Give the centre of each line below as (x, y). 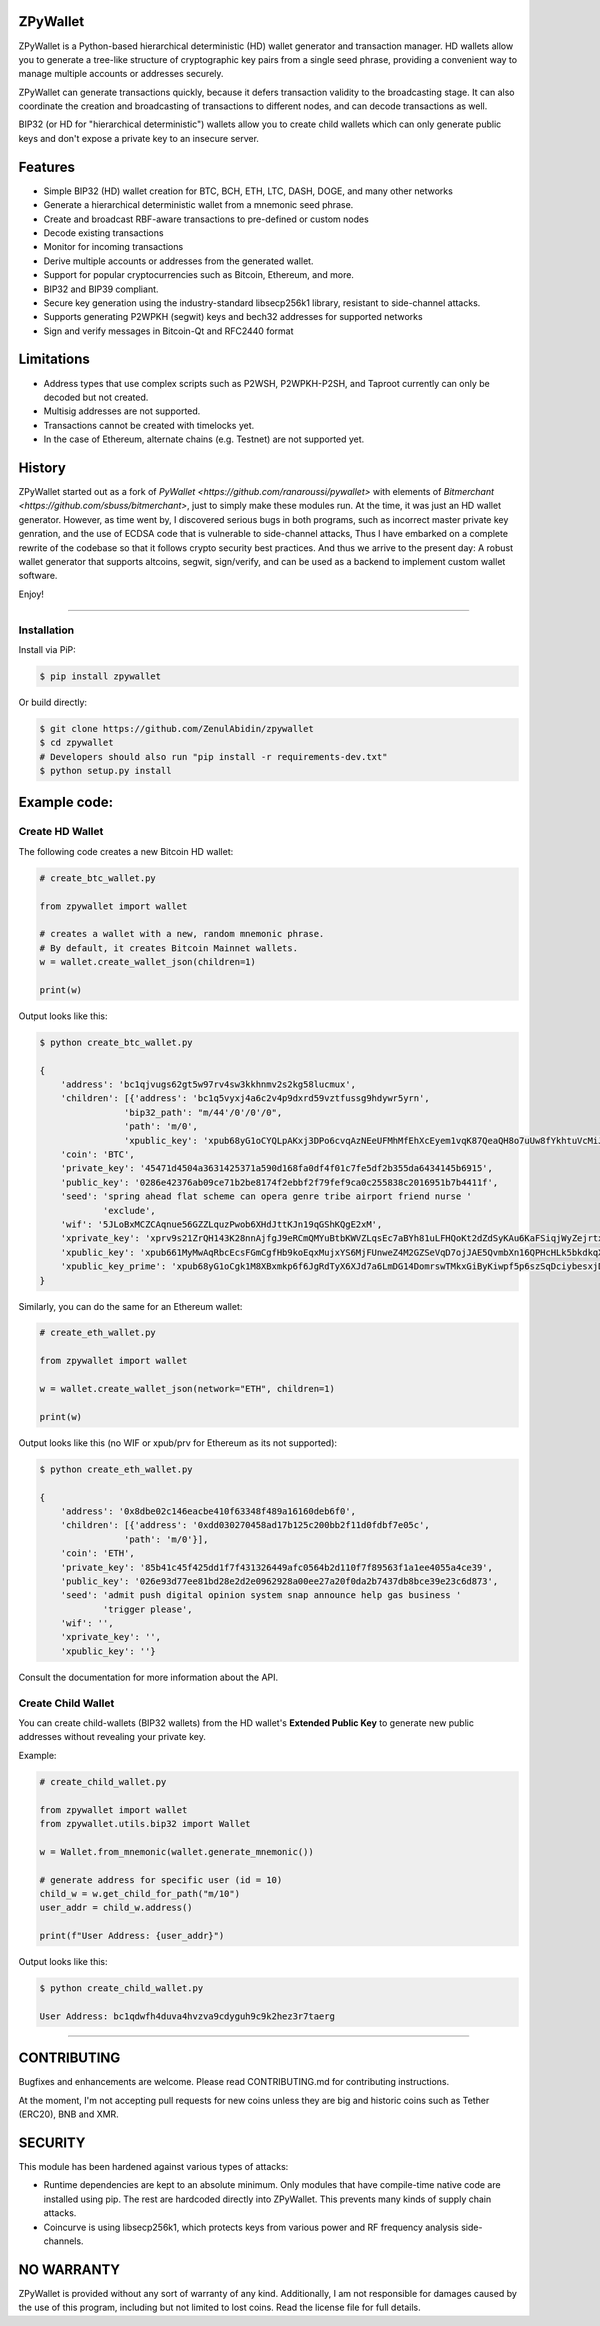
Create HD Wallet (61, 832)
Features (46, 166)
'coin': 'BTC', (97, 1154)
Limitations (54, 359)
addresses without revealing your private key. (112, 1737)
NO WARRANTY (69, 2269)
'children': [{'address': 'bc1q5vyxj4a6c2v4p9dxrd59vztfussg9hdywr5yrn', (245, 1098)
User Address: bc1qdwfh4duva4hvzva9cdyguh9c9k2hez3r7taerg (187, 2016)
